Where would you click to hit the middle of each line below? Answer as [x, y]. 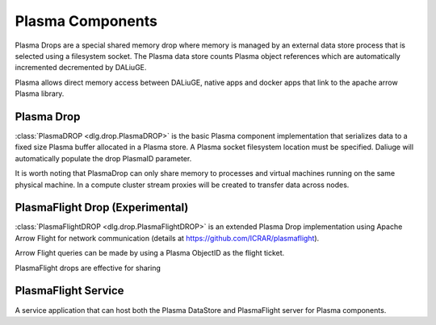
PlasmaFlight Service [69, 291]
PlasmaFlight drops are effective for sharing [88, 268]
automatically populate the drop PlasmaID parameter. [103, 158]
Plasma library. [40, 94]
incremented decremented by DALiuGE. [81, 68]
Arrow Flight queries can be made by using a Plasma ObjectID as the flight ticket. [150, 253]
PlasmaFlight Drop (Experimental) [102, 208]
